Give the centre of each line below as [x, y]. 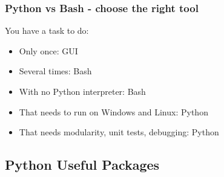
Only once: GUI [48, 50]
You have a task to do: [47, 31]
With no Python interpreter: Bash [82, 91]
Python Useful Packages [82, 165]
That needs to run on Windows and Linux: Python [114, 111]
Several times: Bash [55, 71]
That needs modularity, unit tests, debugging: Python [119, 132]
